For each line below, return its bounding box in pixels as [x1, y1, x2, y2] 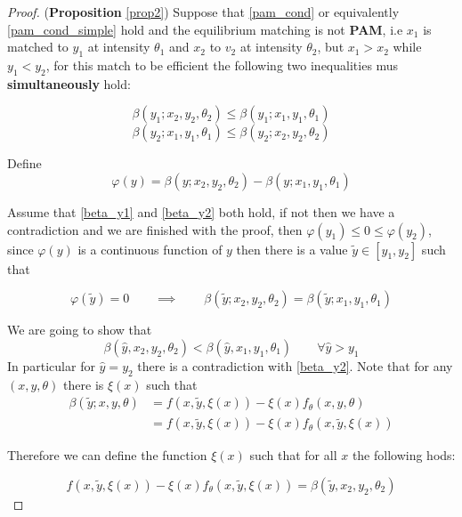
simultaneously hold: [7, 74, 131, 93]
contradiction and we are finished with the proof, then [7, 220, 303, 238]
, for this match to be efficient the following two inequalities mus [45, 55, 399, 74]
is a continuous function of [77, 239, 223, 258]
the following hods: [352, 446, 456, 464]
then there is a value [236, 239, 348, 258]
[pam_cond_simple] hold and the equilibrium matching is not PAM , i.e [7, 20, 403, 38]
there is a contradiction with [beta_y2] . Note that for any [137, 356, 453, 375]
